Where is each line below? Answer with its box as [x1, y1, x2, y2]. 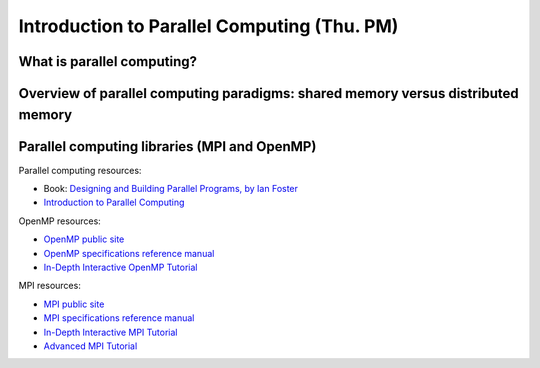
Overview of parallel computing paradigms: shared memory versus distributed [18, 85, 519, 102]
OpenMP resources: [18, 215, 102, 227]
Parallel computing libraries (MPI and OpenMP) [18, 138, 317, 155]
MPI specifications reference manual [43, 312, 195, 324]
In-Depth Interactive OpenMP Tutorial [43, 261, 198, 274]
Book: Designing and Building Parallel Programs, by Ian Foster [43, 183, 299, 195]
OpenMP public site [43, 233, 125, 245]
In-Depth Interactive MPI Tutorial [43, 326, 178, 338]
